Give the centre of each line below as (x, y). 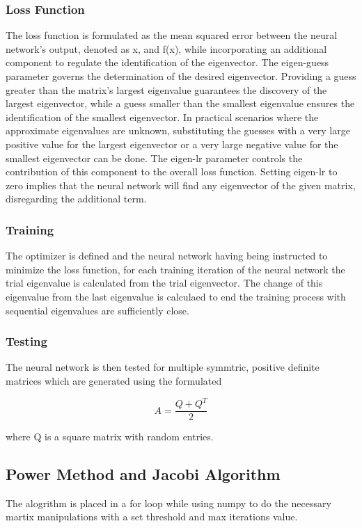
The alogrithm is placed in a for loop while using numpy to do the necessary (168, 503)
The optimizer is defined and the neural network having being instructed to (167, 256)
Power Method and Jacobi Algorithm (143, 474)
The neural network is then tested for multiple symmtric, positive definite (163, 367)
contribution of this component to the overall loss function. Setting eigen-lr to (172, 171)
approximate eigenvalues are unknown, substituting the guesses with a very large (178, 130)
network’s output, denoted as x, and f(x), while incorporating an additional (166, 48)
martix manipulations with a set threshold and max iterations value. (152, 517)
